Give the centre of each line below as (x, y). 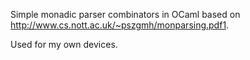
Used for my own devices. (64, 44)
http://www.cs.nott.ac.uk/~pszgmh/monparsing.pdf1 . (120, 25)
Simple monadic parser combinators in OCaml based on (125, 14)
